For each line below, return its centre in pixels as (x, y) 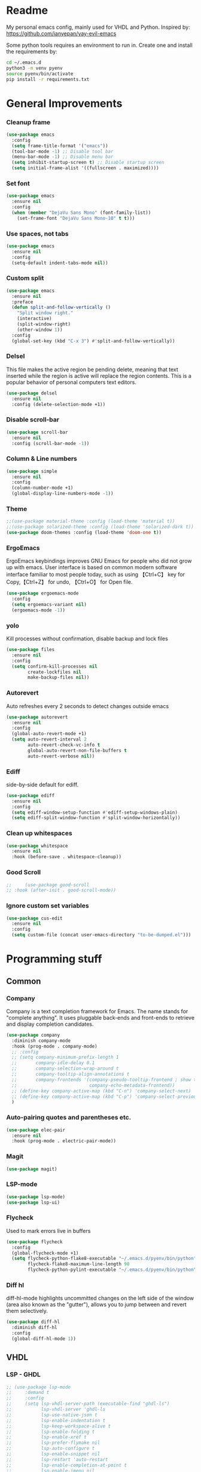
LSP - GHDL (23, 1375)
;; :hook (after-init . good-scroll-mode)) (61, 890)
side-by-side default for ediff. (42, 784)
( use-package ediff (31, 795)
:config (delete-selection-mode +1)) (59, 404)
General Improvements (64, 103)
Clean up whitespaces (39, 834)
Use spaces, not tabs (37, 234)
